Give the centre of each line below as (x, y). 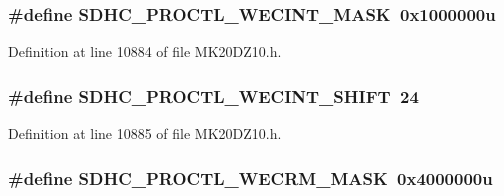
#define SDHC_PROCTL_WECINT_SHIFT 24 (213, 95)
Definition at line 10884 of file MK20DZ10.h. (145, 51)
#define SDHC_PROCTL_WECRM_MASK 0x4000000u (250, 177)
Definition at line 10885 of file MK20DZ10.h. (145, 133)
